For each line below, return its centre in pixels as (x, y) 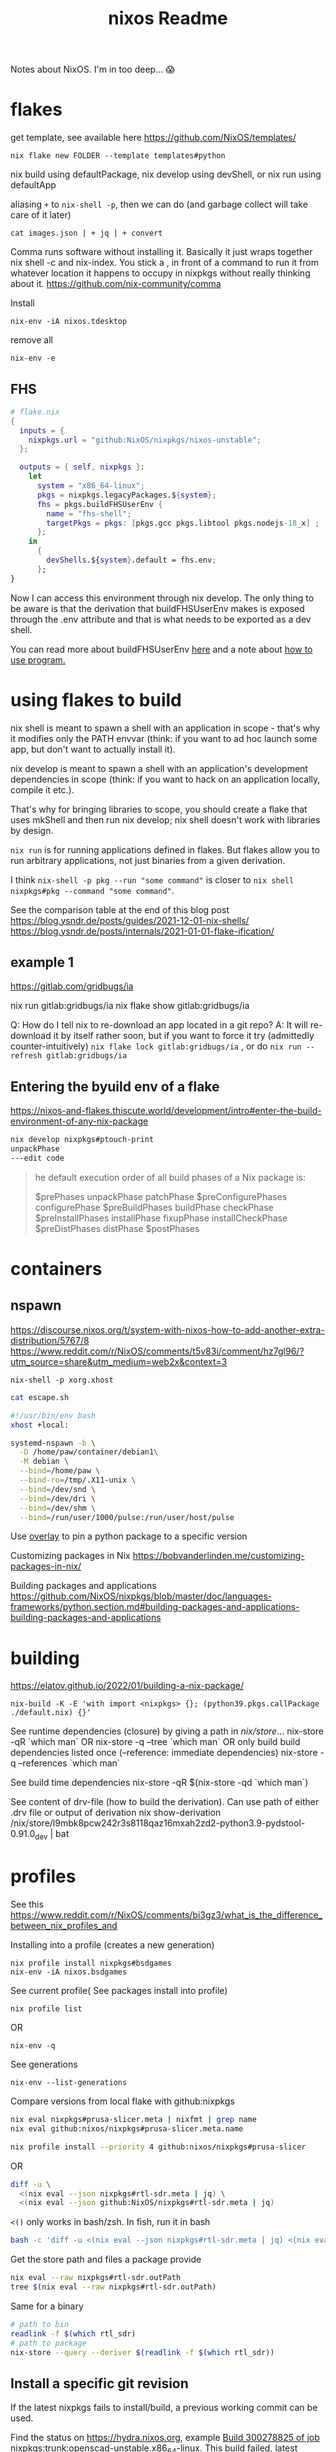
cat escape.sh (40, 1397)
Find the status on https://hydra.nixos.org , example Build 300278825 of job (165, 2438)
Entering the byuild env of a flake (115, 1086)
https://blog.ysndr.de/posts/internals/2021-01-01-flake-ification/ (142, 931)
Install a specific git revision (99, 2383)
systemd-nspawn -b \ (53, 1443)
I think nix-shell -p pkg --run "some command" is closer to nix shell (152, 879)
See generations (44, 2064)
